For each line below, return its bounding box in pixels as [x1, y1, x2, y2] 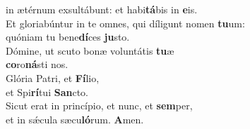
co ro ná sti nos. [6, 57, 69, 72]
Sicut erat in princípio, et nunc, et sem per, [6, 98, 193, 113]
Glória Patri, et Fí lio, [6, 70, 100, 85]
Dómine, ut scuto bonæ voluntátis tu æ [6, 43, 174, 57]
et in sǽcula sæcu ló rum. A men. [6, 111, 144, 126]
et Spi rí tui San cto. [6, 84, 88, 99]
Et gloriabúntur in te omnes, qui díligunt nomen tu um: [6, 15, 245, 30]
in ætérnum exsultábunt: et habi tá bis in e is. [6, 2, 198, 16]
